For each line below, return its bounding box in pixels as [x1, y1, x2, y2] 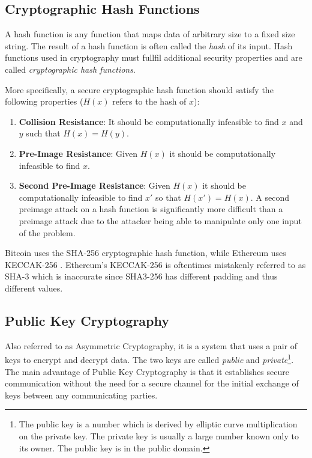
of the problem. [19, 226, 76, 239]
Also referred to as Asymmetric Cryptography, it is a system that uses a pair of [5, 339, 297, 352]
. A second [250, 191, 289, 203]
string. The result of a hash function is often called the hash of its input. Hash [5, 39, 293, 52]
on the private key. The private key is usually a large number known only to [19, 429, 299, 442]
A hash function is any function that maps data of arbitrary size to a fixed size [5, 28, 295, 40]
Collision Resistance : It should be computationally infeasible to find [19, 115, 279, 127]
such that [26, 127, 61, 139]
